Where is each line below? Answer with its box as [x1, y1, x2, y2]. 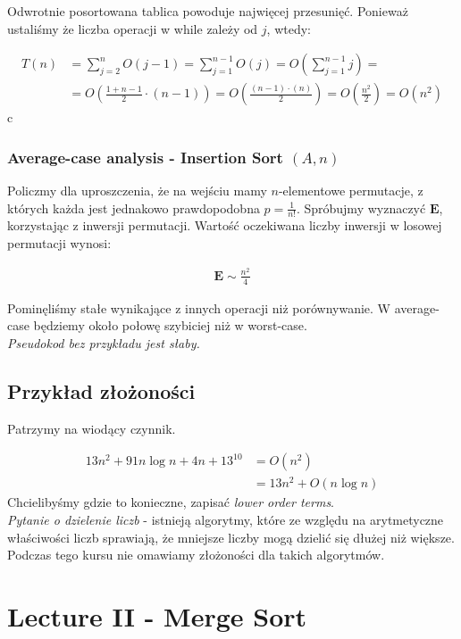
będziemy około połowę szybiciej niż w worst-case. [33, 316, 307, 335]
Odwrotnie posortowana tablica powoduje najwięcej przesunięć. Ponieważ [7, 2, 408, 20]
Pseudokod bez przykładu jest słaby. [7, 333, 200, 352]
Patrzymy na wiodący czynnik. [7, 419, 176, 437]
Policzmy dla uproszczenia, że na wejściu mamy [7, 181, 267, 200]
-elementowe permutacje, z [278, 181, 423, 200]
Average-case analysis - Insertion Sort [7, 145, 283, 168]
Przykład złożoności [7, 377, 196, 404]
